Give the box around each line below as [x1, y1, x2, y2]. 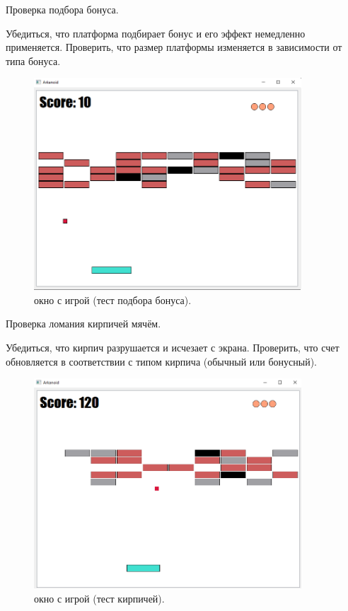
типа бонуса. [6, 53, 61, 68]
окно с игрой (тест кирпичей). [34, 590, 165, 605]
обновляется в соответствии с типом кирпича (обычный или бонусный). [6, 354, 318, 368]
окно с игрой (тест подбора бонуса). [34, 292, 192, 307]
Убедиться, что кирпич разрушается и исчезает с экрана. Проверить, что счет [6, 340, 340, 354]
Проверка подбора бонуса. [6, 2, 119, 16]
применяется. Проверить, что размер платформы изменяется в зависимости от [6, 40, 342, 54]
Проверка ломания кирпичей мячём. [6, 316, 161, 331]
